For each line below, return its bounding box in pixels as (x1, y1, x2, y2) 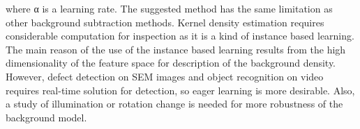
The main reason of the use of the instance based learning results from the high (6, 42, 346, 56)
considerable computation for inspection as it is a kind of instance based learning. (6, 28, 354, 43)
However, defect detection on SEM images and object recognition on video (6, 69, 324, 83)
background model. (6, 110, 87, 124)
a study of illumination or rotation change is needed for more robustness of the (6, 96, 343, 111)
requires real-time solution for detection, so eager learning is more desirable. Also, (6, 83, 355, 97)
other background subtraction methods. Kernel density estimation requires (6, 15, 324, 29)
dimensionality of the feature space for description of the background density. (6, 55, 336, 70)
